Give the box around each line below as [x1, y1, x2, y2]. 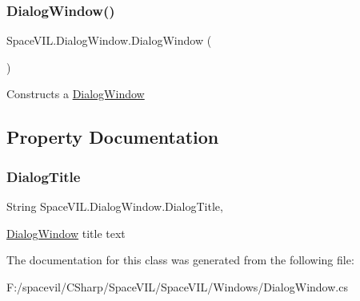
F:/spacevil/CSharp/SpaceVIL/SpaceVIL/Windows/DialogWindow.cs [6, 278, 348, 295]
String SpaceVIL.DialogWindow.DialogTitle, [6, 198, 223, 214]
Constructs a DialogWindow [6, 85, 145, 102]
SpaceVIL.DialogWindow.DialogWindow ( [6, 32, 212, 49]
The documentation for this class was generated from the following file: [6, 251, 354, 268]
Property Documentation [6, 125, 219, 149]
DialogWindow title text [6, 224, 126, 241]
